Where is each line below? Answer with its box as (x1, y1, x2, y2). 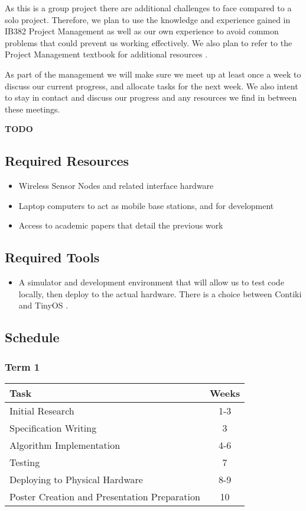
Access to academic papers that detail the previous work (18, 219, 223, 232)
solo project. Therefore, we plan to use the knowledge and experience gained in (5, 13, 291, 25)
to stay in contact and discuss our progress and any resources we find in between (5, 91, 297, 104)
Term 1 (5, 359, 40, 374)
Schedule (5, 328, 60, 346)
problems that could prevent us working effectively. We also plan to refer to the (5, 36, 292, 49)
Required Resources (5, 152, 129, 170)
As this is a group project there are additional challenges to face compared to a (5, 2, 292, 14)
